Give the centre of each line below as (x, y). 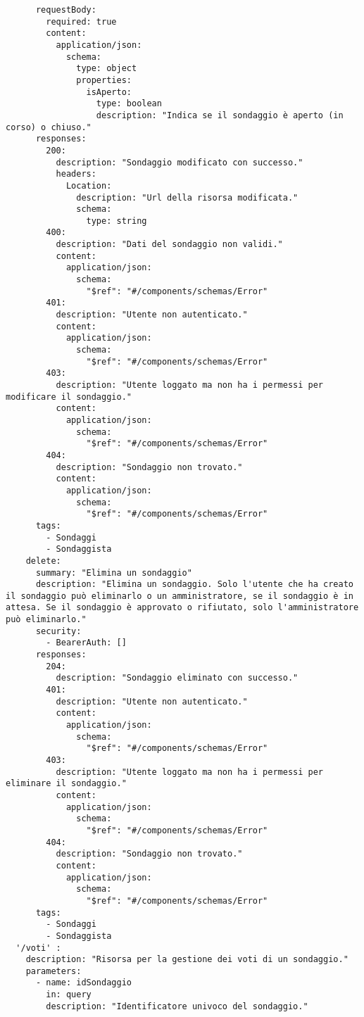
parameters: (54, 971)
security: (58, 631)
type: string (117, 221)
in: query (69, 995)
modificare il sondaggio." (69, 397)
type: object (107, 69)
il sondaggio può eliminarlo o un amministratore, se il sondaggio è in (180, 596)
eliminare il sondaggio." (66, 784)
